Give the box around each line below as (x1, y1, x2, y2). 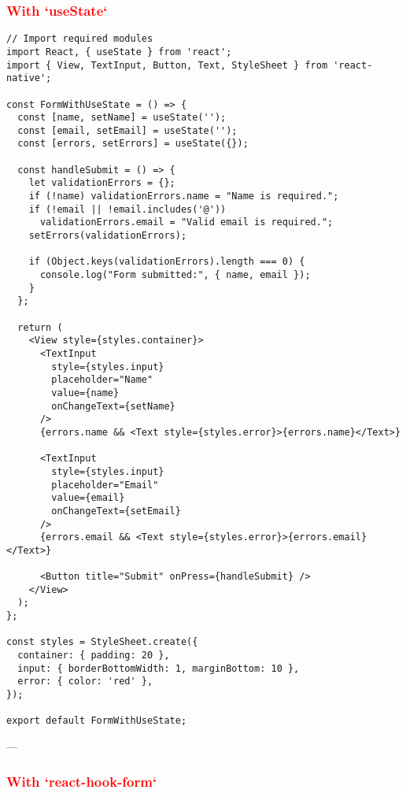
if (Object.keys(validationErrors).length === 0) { (28, 256, 305, 268)
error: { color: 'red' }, (17, 676, 153, 687)
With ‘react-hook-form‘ (6, 771, 157, 791)
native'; (6, 72, 52, 84)
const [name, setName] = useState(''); (17, 112, 227, 124)
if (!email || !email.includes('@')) (28, 203, 227, 215)
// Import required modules (6, 33, 153, 45)
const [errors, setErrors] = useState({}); (17, 138, 249, 150)
